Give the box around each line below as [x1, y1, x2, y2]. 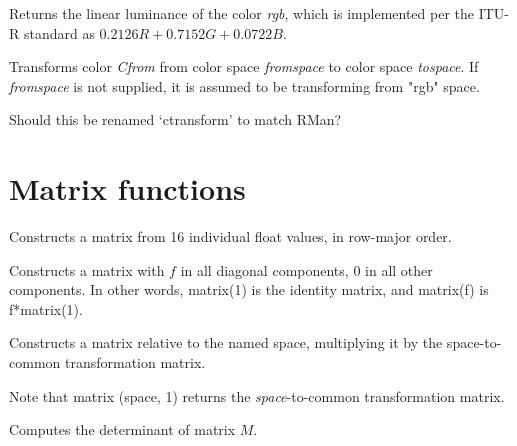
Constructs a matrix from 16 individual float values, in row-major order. [9, 226, 452, 247]
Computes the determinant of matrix [9, 419, 236, 440]
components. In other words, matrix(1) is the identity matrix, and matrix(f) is [9, 279, 489, 300]
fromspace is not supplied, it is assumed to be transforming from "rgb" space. [9, 75, 480, 96]
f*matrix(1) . [9, 298, 83, 319]
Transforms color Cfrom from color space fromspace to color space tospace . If [9, 56, 479, 77]
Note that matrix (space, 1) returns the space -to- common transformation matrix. [9, 385, 505, 406]
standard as [23, 22, 95, 43]
